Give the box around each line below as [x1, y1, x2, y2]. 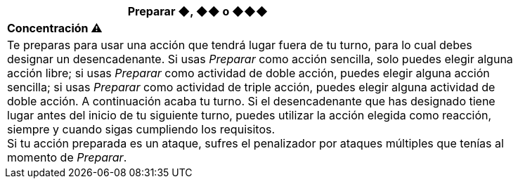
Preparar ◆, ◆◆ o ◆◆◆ [127, 4, 268, 18]
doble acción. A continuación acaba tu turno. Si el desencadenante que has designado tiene [7, 94, 496, 108]
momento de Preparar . [7, 150, 127, 164]
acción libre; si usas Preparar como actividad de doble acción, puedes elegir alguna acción [7, 66, 490, 80]
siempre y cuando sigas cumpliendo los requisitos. [7, 122, 276, 136]
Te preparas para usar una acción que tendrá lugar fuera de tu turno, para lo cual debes [7, 38, 472, 52]
